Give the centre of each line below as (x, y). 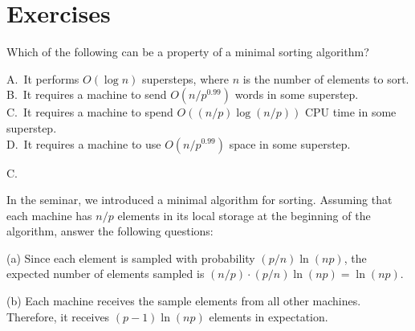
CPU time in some (350, 112)
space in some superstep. (290, 143)
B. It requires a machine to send (87, 94)
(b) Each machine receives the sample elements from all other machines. (184, 301)
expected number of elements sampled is (106, 274)
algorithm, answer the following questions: (110, 231)
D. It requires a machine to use (84, 143)
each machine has (49, 215)
